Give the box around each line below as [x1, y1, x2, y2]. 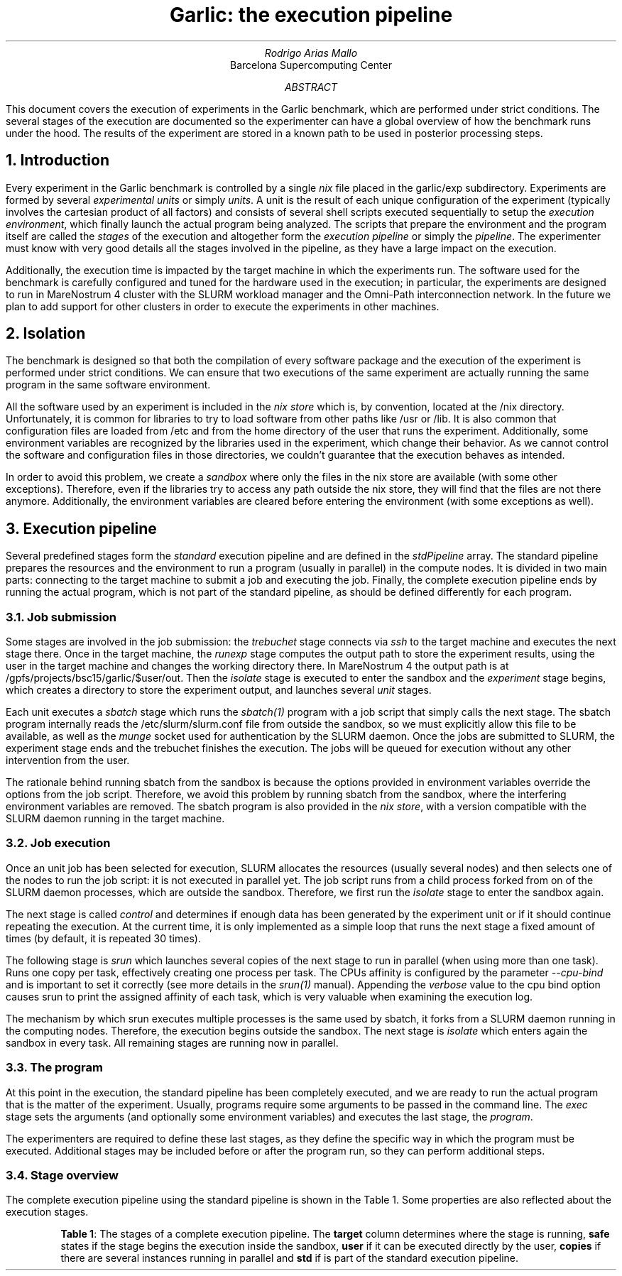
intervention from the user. [6, 754, 130, 767]
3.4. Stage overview [6, 1167, 119, 1182]
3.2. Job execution [6, 836, 111, 851]
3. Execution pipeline [6, 519, 157, 538]
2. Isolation [6, 325, 86, 343]
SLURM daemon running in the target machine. [6, 812, 225, 825]
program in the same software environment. [6, 378, 211, 391]
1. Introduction [6, 151, 109, 170]
